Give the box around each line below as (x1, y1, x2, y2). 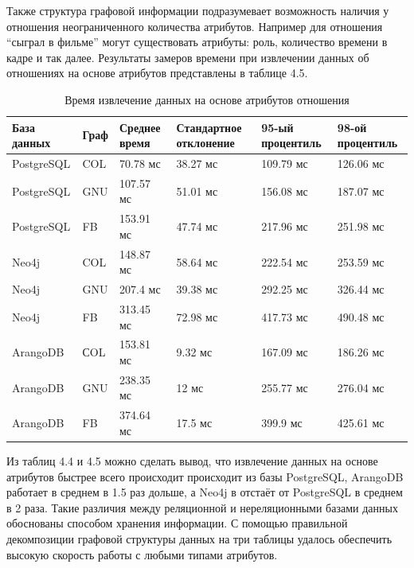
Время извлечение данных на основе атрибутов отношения (64, 91, 350, 107)
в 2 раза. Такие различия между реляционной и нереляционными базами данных (6, 499, 398, 515)
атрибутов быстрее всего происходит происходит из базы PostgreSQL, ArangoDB (6, 468, 404, 484)
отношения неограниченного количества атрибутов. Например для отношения (6, 18, 383, 34)
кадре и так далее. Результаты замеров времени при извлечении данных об (6, 49, 369, 65)
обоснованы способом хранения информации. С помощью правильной (6, 515, 348, 531)
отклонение (176, 134, 235, 151)
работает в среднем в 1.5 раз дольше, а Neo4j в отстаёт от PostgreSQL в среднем (6, 484, 403, 500)
